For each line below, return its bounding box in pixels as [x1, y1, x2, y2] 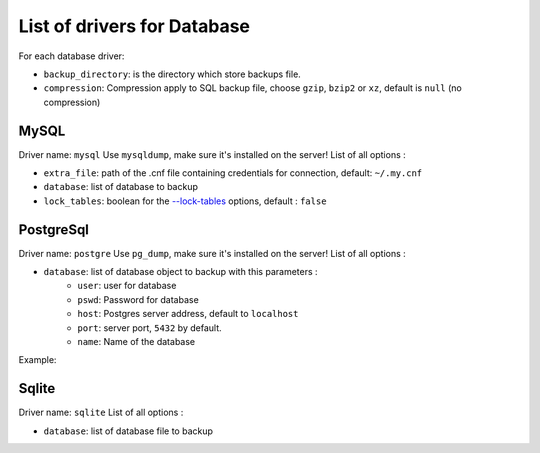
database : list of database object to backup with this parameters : [43, 266, 319, 278]
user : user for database [77, 280, 177, 292]
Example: [18, 354, 57, 366]
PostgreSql [18, 221, 90, 238]
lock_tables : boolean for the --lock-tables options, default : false [43, 195, 327, 207]
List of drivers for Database [18, 15, 250, 37]
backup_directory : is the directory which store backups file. [43, 68, 302, 80]
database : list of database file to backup [43, 425, 214, 437]
